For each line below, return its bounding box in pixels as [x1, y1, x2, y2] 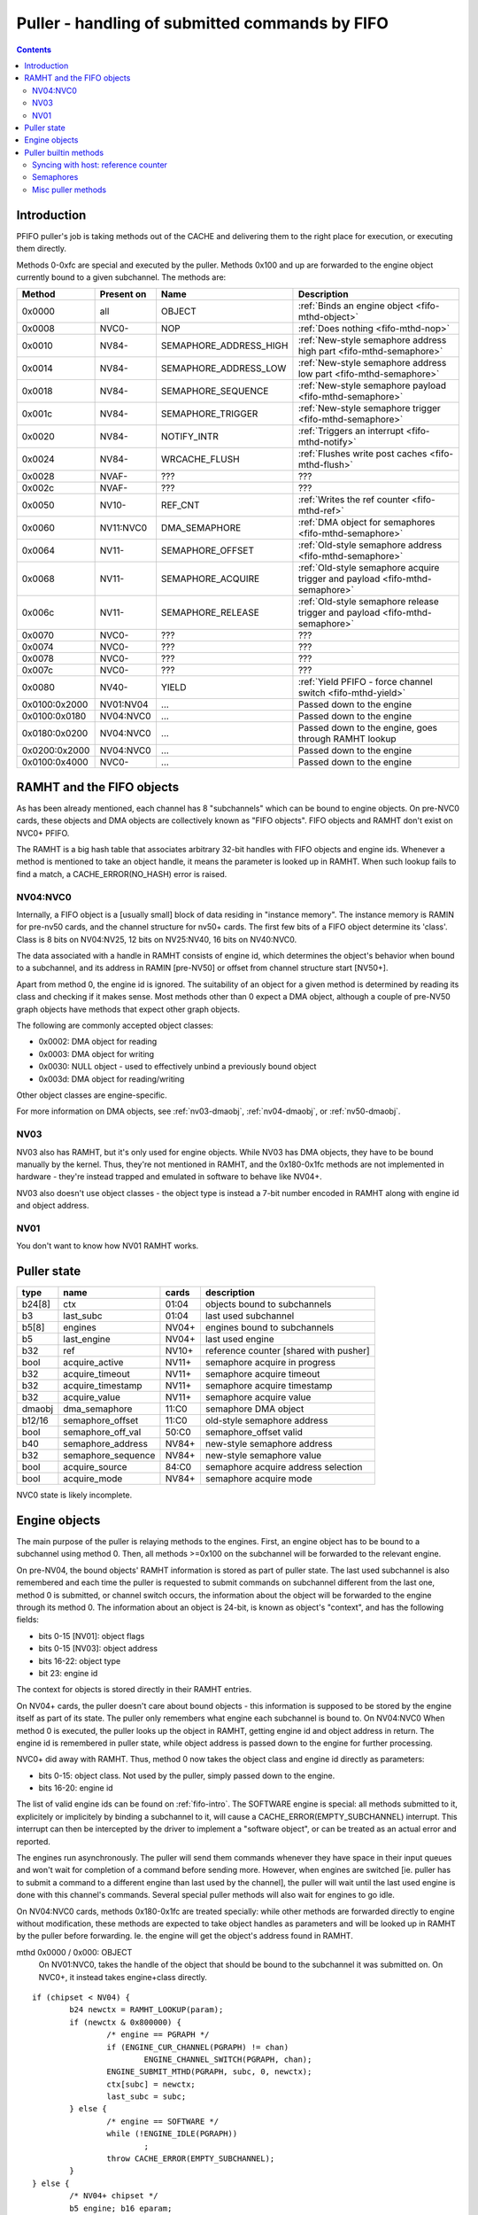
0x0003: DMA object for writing [38, 1048, 155, 1059]
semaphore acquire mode [204, 1473, 313, 1485]
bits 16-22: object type [38, 1655, 121, 1666]
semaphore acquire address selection [204, 1461, 363, 1473]
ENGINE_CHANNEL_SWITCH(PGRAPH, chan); [143, 2054, 312, 2064]
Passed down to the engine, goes [297, 722, 438, 734]
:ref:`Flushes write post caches [297, 447, 428, 460]
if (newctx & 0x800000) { [69, 2017, 181, 2027]
